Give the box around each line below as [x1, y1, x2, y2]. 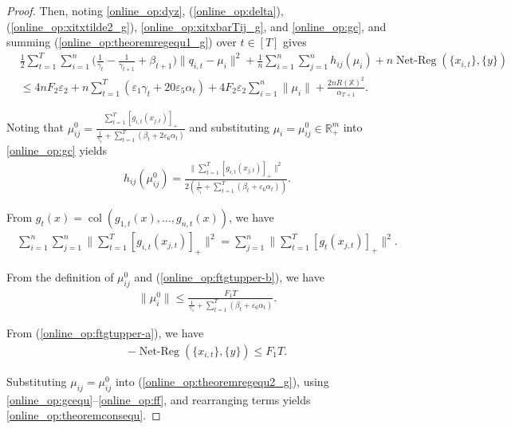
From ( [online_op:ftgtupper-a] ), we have [6, 325, 204, 341]
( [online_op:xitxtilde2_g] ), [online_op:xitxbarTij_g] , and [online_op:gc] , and [6, 18, 387, 34]
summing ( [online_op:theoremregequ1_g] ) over [6, 33, 237, 50]
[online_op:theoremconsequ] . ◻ [6, 407, 161, 423]
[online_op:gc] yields [6, 142, 108, 159]
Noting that [6, 119, 64, 136]
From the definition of [6, 269, 114, 285]
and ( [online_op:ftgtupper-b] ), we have [134, 269, 324, 285]
